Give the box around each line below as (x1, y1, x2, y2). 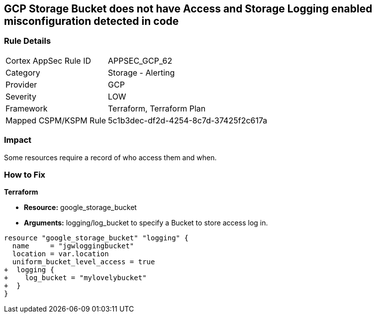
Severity (5, 91, 36, 102)
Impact (4, 135, 32, 145)
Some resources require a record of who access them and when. (4, 153, 217, 162)
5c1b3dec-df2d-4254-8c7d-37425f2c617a (108, 115, 268, 125)
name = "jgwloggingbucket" (12, 242, 134, 250)
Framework (5, 103, 48, 113)
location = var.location (12, 250, 109, 258)
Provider (5, 79, 37, 90)
